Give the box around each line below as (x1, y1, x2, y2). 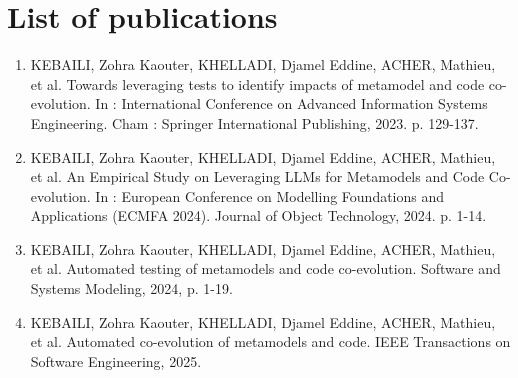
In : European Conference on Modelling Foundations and (95, 185, 445, 206)
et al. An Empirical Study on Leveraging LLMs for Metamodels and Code (30, 166, 485, 187)
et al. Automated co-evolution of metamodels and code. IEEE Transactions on (30, 331, 511, 352)
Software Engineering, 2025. (30, 350, 202, 371)
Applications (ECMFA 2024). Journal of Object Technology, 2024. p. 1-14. (30, 205, 487, 226)
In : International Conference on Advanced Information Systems (95, 93, 488, 114)
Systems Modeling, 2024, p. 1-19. (30, 278, 233, 299)
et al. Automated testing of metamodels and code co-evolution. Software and (30, 258, 501, 279)
